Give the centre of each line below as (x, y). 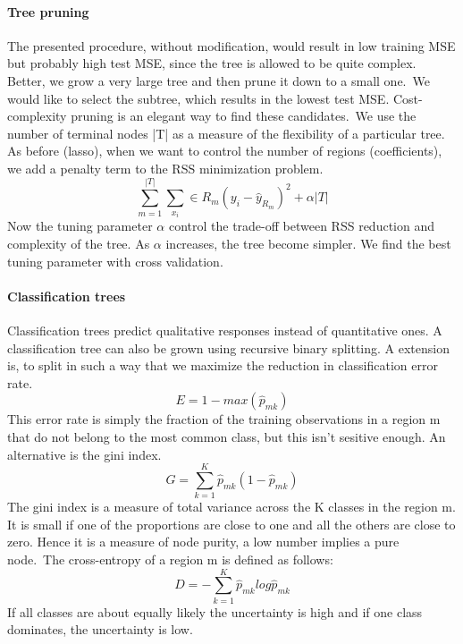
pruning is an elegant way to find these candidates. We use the (244, 116)
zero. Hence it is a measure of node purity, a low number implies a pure (203, 542)
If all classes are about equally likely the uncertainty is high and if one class (215, 611)
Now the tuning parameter (80, 226)
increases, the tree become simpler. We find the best (308, 243)
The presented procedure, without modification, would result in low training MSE (231, 45)
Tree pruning (48, 11)
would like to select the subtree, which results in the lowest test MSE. (198, 98)
